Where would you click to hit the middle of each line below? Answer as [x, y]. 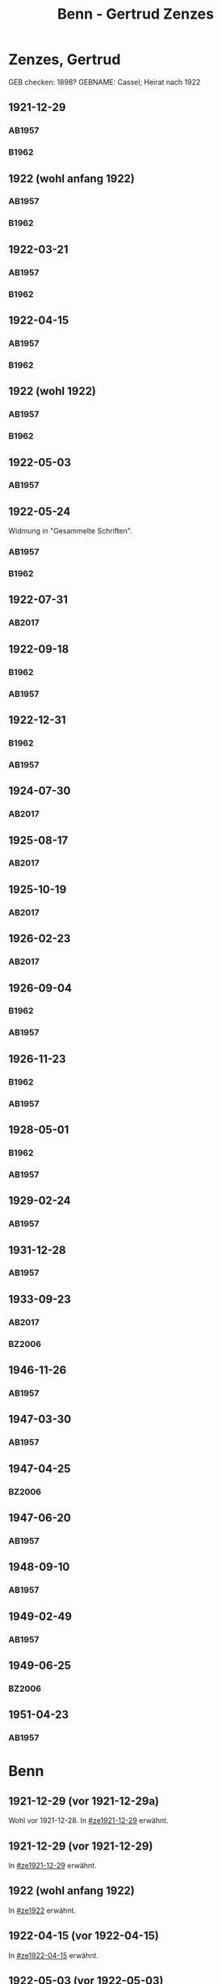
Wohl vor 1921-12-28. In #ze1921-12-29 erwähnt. [88, 1820]
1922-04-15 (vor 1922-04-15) [84, 1936]
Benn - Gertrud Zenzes [136, 14]
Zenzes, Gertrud [65, 59]
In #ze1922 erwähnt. [42, 1910]
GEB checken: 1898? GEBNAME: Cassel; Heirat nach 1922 [105, 82]
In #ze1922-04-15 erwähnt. [54, 1955]
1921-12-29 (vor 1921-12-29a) [84, 1801]
